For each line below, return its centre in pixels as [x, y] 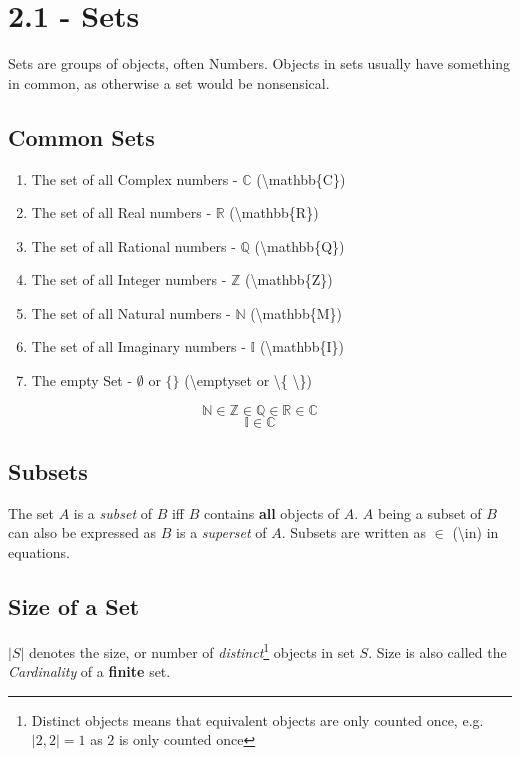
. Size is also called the [437, 651]
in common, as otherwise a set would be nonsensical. [169, 82]
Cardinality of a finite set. [89, 671]
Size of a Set [74, 606]
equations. [39, 552]
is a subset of [112, 512]
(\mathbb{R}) [274, 212]
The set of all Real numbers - [121, 212]
